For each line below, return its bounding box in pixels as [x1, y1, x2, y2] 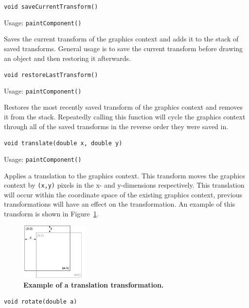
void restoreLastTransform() [4, 72, 98, 79]
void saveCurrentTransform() [4, 3, 98, 10]
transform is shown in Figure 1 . [4, 208, 99, 218]
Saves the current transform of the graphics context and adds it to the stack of [4, 34, 239, 44]
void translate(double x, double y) [4, 140, 123, 147]
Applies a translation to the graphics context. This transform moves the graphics [4, 170, 245, 180]
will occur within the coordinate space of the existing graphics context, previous [4, 189, 243, 199]
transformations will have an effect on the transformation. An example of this [4, 199, 235, 209]
